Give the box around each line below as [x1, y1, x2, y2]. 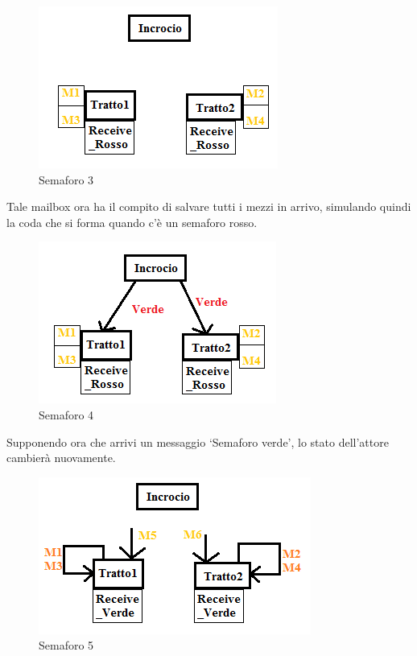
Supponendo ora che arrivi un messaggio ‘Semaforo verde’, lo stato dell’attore [6, 433, 389, 450]
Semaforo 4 [39, 406, 94, 423]
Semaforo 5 [39, 637, 94, 654]
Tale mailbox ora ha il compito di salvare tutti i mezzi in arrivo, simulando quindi [6, 198, 411, 215]
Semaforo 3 [39, 171, 94, 188]
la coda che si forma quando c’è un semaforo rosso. [6, 213, 258, 230]
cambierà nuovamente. [6, 449, 116, 466]
